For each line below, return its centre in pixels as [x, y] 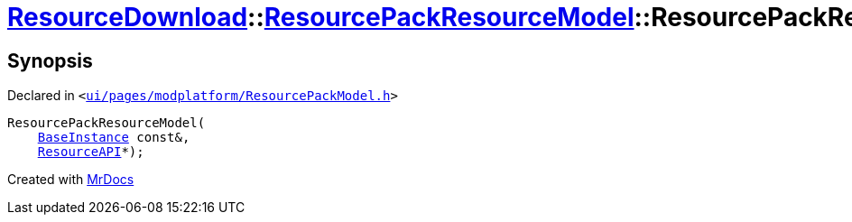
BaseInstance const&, [114, 138]
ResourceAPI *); [91, 152]
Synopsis [50, 60]
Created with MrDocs [71, 180]
